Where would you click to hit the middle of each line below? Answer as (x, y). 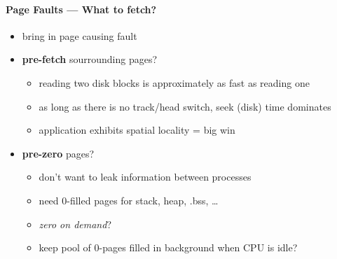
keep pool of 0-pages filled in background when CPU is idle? (168, 247)
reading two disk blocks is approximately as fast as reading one (174, 82)
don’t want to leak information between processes (145, 177)
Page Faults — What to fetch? (81, 9)
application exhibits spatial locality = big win (137, 130)
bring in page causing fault (80, 35)
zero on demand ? (75, 224)
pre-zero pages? (58, 153)
